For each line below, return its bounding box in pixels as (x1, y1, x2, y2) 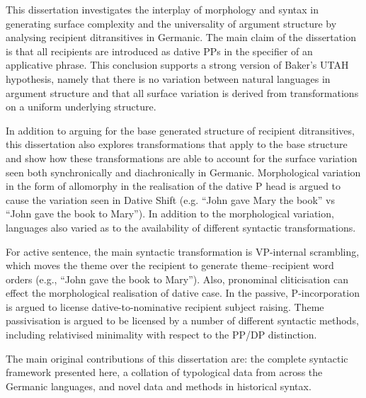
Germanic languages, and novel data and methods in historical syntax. (6, 378, 311, 393)
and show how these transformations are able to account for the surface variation (6, 150, 358, 165)
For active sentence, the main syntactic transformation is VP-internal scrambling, (6, 244, 360, 258)
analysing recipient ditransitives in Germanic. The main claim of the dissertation (6, 30, 356, 45)
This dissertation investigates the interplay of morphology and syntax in (6, 2, 319, 16)
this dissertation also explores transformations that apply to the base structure (6, 137, 348, 152)
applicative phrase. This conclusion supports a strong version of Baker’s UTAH (6, 57, 349, 72)
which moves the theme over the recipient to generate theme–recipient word (6, 258, 334, 273)
